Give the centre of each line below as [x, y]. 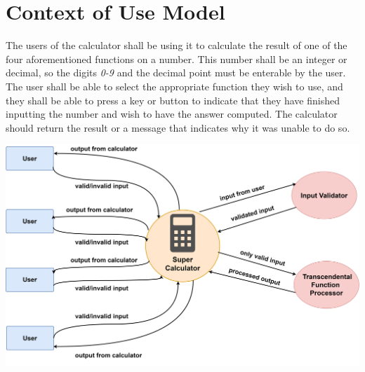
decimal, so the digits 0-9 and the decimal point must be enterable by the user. [176, 73]
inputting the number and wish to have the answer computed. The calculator [172, 114]
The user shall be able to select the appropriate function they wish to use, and [174, 86]
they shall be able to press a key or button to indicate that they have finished [173, 100]
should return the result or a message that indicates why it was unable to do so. [178, 127]
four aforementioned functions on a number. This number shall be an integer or [177, 58]
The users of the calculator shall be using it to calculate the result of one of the [177, 45]
